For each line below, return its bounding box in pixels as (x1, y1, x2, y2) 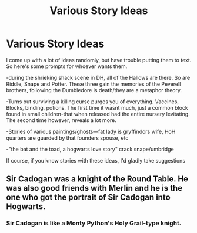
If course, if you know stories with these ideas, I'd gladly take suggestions (6, 157, 186, 164)
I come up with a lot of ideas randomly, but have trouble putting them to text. (6, 56, 192, 63)
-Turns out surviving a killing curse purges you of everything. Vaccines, (6, 98, 179, 105)
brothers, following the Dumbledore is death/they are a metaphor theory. (6, 86, 182, 93)
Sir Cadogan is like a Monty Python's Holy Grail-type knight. (6, 219, 182, 227)
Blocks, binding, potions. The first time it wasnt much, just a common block (6, 104, 188, 111)
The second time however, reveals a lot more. (6, 116, 116, 124)
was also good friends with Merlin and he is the (6, 183, 183, 193)
